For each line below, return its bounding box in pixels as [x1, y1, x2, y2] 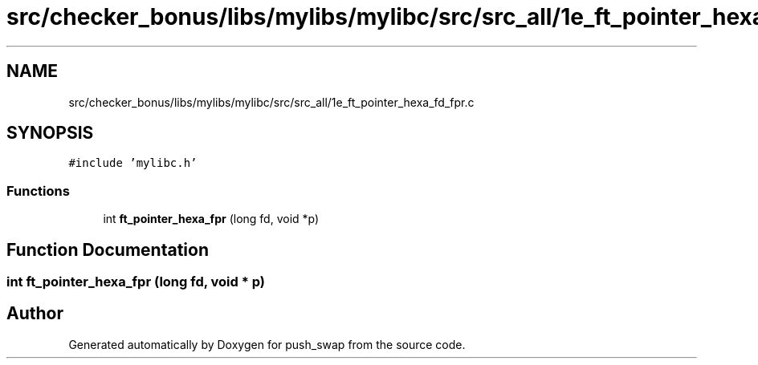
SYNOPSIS [6, 123, 94, 144]
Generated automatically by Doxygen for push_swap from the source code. [68, 337, 466, 351]
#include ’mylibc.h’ [68, 156, 198, 170]
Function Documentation [6, 239, 209, 260]
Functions [6, 182, 70, 199]
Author [6, 303, 63, 324]
